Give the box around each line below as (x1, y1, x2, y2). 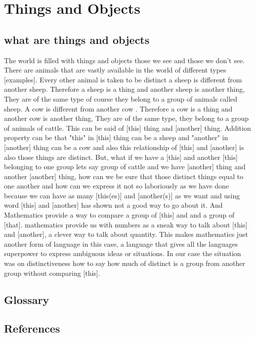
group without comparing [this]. (4, 267, 100, 278)
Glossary (4, 292, 49, 307)
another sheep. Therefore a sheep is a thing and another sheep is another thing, (4, 84, 245, 94)
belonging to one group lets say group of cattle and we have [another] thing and (4, 161, 246, 172)
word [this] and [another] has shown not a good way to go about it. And (4, 200, 223, 210)
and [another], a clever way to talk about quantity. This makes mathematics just (4, 229, 248, 239)
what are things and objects (4, 32, 150, 47)
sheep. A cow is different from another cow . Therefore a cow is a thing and (4, 103, 233, 113)
